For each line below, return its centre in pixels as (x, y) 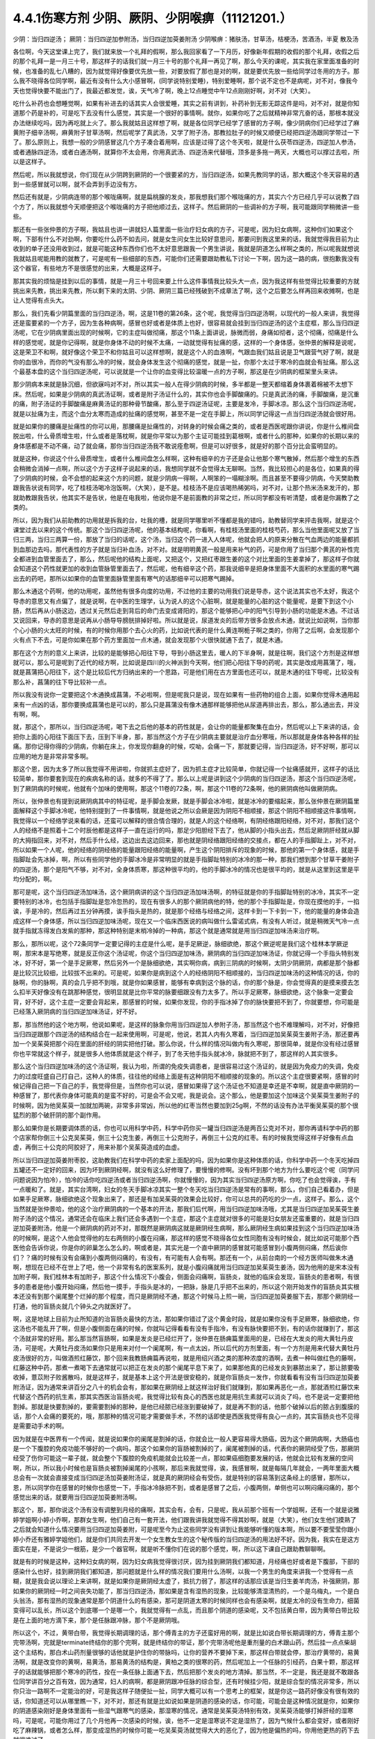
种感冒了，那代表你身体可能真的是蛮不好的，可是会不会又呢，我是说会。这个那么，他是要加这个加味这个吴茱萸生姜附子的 (186, 1096)
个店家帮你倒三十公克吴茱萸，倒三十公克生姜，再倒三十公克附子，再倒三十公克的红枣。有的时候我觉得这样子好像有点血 (183, 1137)
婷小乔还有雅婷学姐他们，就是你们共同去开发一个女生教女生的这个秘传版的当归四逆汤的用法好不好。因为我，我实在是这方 (186, 1539)
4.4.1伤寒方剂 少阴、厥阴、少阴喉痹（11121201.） (152, 18)
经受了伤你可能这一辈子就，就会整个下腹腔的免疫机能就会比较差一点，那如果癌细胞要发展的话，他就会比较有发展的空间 (183, 1458)
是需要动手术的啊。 (40, 1426)
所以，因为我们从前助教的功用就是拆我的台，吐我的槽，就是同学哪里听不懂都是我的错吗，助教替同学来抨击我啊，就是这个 (186, 520)
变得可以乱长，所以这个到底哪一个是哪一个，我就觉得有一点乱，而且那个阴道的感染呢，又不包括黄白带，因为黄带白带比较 (186, 1610)
